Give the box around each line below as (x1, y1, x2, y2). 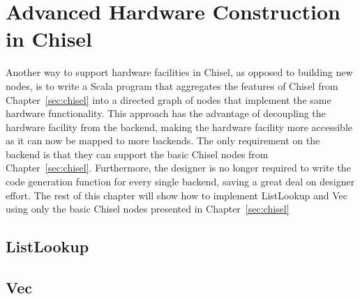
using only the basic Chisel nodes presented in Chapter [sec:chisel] (6, 201, 290, 216)
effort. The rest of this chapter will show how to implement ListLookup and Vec (6, 187, 347, 202)
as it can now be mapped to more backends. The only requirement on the (6, 133, 320, 148)
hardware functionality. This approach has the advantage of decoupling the (6, 106, 326, 121)
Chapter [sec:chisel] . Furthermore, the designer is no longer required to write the (6, 160, 351, 175)
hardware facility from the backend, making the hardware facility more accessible (6, 119, 352, 134)
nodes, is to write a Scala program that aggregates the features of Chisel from (6, 78, 338, 93)
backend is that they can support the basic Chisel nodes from (6, 146, 269, 161)
